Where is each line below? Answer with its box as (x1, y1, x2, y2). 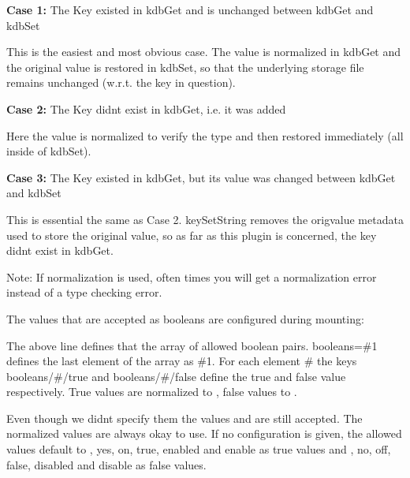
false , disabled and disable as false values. (6, 456, 207, 472)
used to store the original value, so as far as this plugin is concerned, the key (6, 226, 377, 243)
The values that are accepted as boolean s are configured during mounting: (6, 310, 364, 327)
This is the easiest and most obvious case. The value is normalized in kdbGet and (6, 43, 401, 60)
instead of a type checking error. (6, 284, 162, 301)
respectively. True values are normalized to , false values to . (6, 383, 297, 400)
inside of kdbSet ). (6, 143, 91, 159)
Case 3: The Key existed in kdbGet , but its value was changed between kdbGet (6, 169, 396, 185)
